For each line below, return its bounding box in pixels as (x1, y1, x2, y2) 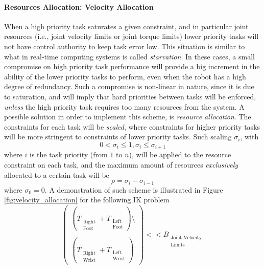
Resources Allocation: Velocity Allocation (4, 1, 154, 12)
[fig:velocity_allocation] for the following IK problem (4, 194, 170, 205)
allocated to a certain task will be (4, 169, 109, 180)
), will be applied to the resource (129, 149, 231, 160)
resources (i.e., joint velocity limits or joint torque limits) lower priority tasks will (4, 31, 259, 42)
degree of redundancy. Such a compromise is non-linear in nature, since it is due (4, 81, 254, 92)
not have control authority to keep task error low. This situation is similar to (4, 40, 245, 51)
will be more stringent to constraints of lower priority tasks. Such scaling (4, 131, 232, 142)
